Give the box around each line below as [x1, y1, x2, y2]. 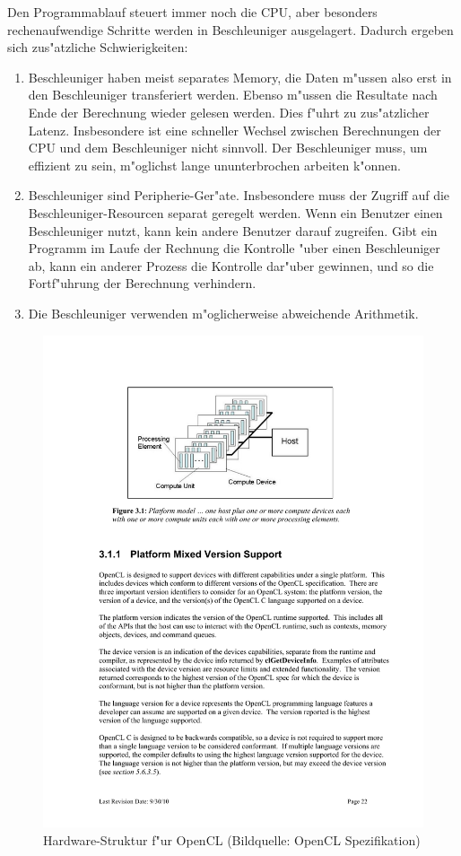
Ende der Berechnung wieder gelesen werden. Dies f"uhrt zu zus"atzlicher [28, 102, 430, 121]
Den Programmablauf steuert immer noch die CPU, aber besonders [7, 3, 378, 21]
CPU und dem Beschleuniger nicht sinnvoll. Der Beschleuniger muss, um [28, 138, 428, 157]
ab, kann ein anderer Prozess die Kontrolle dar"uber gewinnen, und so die [28, 256, 434, 275]
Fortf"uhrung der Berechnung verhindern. [28, 274, 257, 293]
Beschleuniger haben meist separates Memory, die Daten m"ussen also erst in [28, 67, 452, 86]
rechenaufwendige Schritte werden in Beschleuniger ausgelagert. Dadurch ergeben [7, 20, 454, 39]
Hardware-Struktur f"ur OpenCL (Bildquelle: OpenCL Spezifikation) [43, 830, 421, 849]
